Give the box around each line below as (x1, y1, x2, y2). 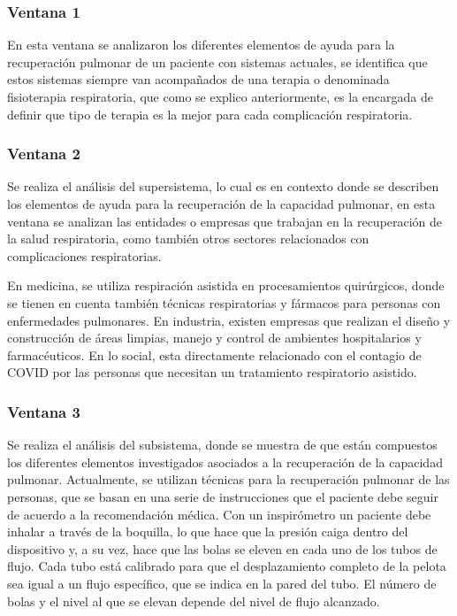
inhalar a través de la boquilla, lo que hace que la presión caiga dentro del (7, 522, 408, 541)
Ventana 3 (7, 400, 80, 422)
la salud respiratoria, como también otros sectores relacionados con (7, 229, 369, 248)
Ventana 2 (7, 142, 80, 165)
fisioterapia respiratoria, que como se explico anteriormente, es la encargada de (7, 88, 433, 105)
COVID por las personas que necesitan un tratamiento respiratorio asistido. (7, 363, 417, 381)
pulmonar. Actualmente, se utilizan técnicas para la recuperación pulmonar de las (7, 470, 450, 489)
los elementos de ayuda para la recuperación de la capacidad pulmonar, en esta (7, 195, 436, 212)
